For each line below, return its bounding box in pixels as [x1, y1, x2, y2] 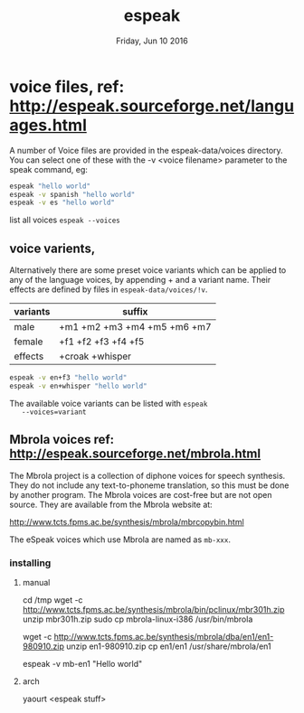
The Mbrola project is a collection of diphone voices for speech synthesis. [9, 470, 286, 481]
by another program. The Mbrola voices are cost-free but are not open [9, 489, 272, 500]
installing [9, 557, 52, 569]
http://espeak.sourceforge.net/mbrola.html [9, 446, 261, 462]
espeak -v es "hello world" [9, 198, 116, 208]
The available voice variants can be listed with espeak [9, 398, 208, 408]
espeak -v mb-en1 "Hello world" [22, 658, 143, 669]
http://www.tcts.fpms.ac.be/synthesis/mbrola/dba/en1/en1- [53, 631, 274, 642]
